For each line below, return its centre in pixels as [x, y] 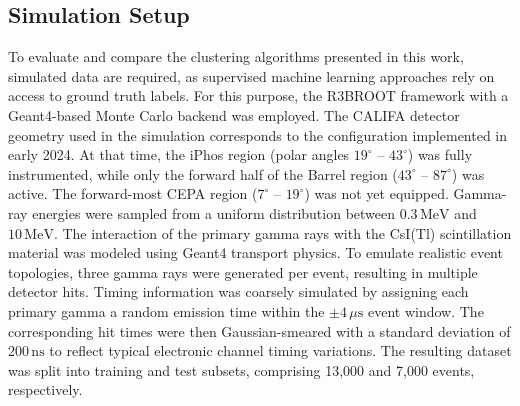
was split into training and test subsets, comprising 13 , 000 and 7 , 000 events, [241, 369]
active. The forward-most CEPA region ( [133, 193]
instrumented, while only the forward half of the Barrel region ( [203, 173]
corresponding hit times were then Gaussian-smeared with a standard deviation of [259, 330]
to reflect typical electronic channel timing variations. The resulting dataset [280, 350]
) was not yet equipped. [376, 193]
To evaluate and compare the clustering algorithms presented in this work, [236, 56]
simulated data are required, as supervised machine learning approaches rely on [251, 75]
